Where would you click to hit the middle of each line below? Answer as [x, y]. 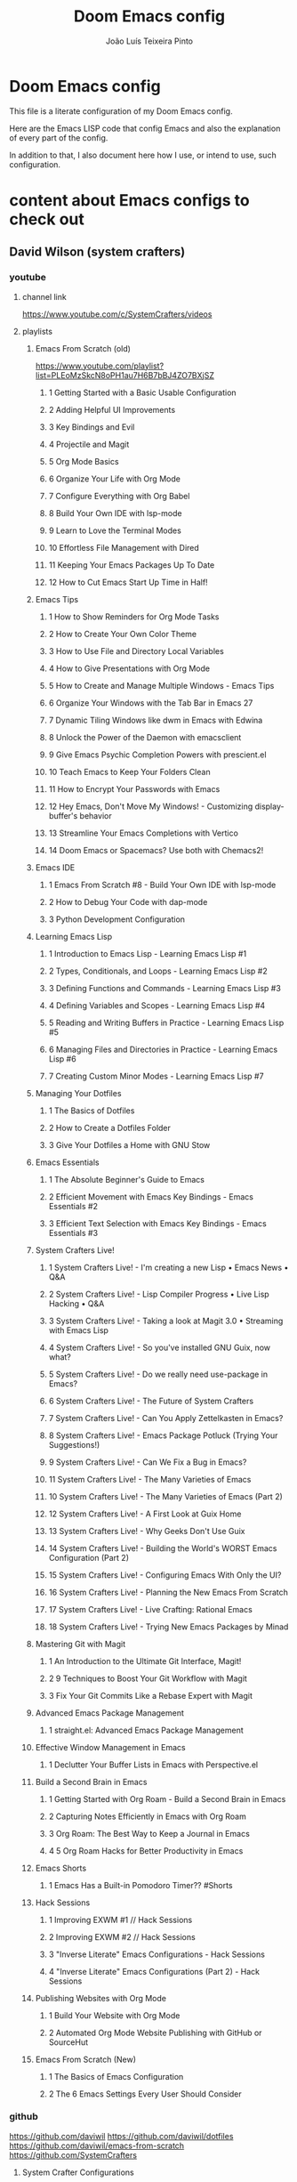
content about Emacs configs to [130, 200]
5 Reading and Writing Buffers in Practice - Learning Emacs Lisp [166, 1022]
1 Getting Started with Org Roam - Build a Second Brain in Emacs [167, 1798]
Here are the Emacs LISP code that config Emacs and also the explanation [145, 128]
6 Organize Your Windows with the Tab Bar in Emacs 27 [151, 703]
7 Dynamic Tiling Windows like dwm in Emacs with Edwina [156, 720]
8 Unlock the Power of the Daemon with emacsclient [145, 737]
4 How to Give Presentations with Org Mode [129, 668]
